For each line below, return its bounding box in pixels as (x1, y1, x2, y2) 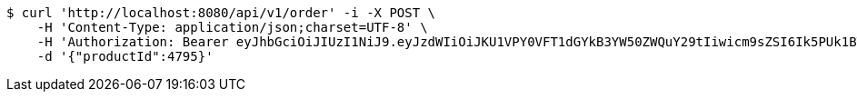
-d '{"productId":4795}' (36, 49, 214, 64)
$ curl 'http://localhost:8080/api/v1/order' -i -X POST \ (6, 5, 436, 20)
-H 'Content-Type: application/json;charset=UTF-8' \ (36, 20, 428, 35)
